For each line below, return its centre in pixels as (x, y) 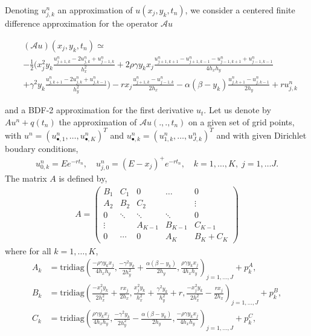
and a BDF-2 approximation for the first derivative (99, 110)
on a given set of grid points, (242, 121)
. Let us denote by (237, 110)
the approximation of (98, 121)
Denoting (22, 10)
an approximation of (95, 10)
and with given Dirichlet (261, 135)
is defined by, (83, 178)
